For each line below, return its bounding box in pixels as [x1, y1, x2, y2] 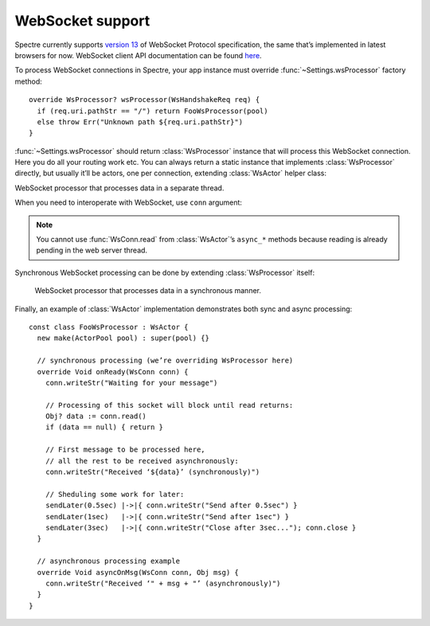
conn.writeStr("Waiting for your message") [45, 378, 218, 387]
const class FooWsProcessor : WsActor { [29, 323, 189, 331]
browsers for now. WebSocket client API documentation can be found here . [14, 50, 262, 60]
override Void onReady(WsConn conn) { [37, 367, 189, 376]
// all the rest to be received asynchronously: [45, 456, 239, 465]
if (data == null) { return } [45, 423, 163, 432]
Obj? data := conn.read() [45, 412, 147, 421]
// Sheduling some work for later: [45, 490, 185, 499]
